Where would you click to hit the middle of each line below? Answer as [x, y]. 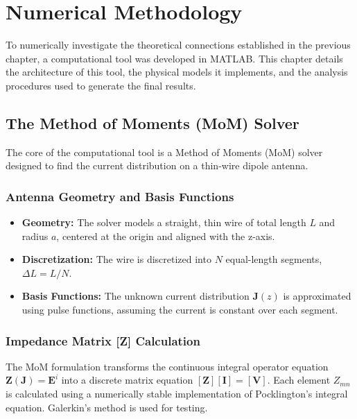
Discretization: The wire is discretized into [116, 259]
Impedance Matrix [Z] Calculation [103, 340]
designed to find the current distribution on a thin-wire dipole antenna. [157, 165]
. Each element [299, 380]
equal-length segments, [274, 259]
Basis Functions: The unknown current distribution [136, 296]
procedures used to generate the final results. [101, 85]
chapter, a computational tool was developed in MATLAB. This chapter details [174, 58]
